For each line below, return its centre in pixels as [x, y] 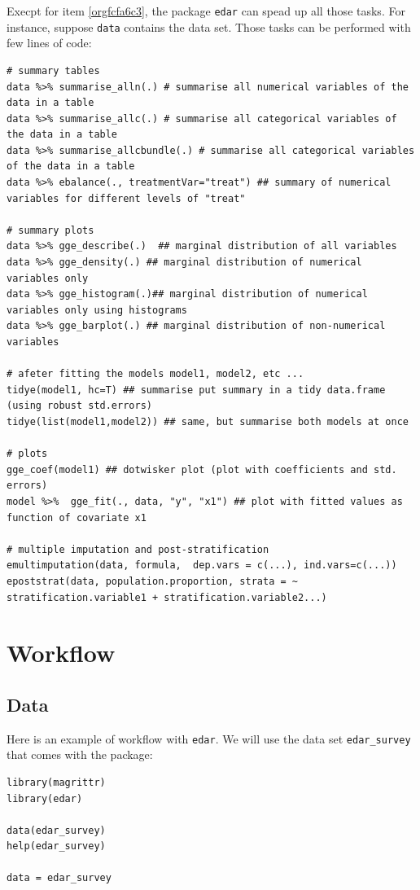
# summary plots [50, 230]
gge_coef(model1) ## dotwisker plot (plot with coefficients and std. [202, 469]
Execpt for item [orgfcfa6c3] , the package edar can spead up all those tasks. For [206, 11]
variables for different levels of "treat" [126, 198]
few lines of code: [49, 43]
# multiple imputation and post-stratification [138, 549]
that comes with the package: [80, 754]
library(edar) [45, 798]
